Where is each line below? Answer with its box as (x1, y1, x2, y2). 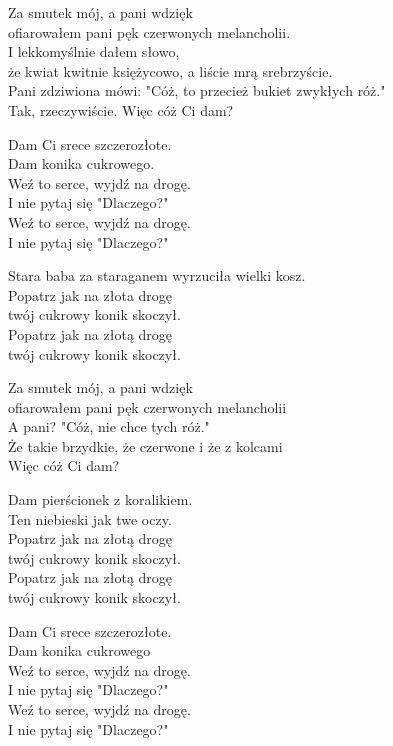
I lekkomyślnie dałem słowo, (8, 41, 180, 62)
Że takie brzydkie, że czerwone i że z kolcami (8, 435, 283, 456)
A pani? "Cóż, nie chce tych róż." (8, 416, 210, 437)
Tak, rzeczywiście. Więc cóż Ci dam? (8, 99, 234, 120)
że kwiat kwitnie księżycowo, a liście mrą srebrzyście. (8, 60, 333, 81)
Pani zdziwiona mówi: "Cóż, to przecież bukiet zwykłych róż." (8, 80, 386, 101)
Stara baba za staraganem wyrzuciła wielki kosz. (8, 265, 306, 286)
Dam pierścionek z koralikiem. (8, 489, 193, 510)
